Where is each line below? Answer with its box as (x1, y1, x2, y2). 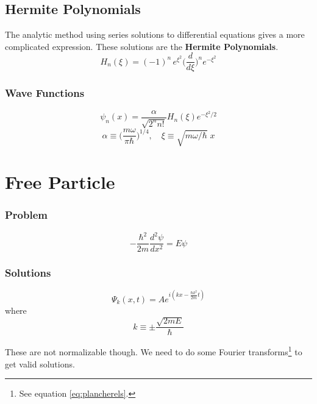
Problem (5, 207, 48, 222)
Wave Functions (5, 85, 85, 101)
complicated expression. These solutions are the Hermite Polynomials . (5, 40, 279, 52)
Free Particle (5, 169, 115, 194)
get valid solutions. (5, 357, 75, 370)
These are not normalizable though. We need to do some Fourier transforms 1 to (5, 344, 302, 358)
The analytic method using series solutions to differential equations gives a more (5, 28, 305, 41)
